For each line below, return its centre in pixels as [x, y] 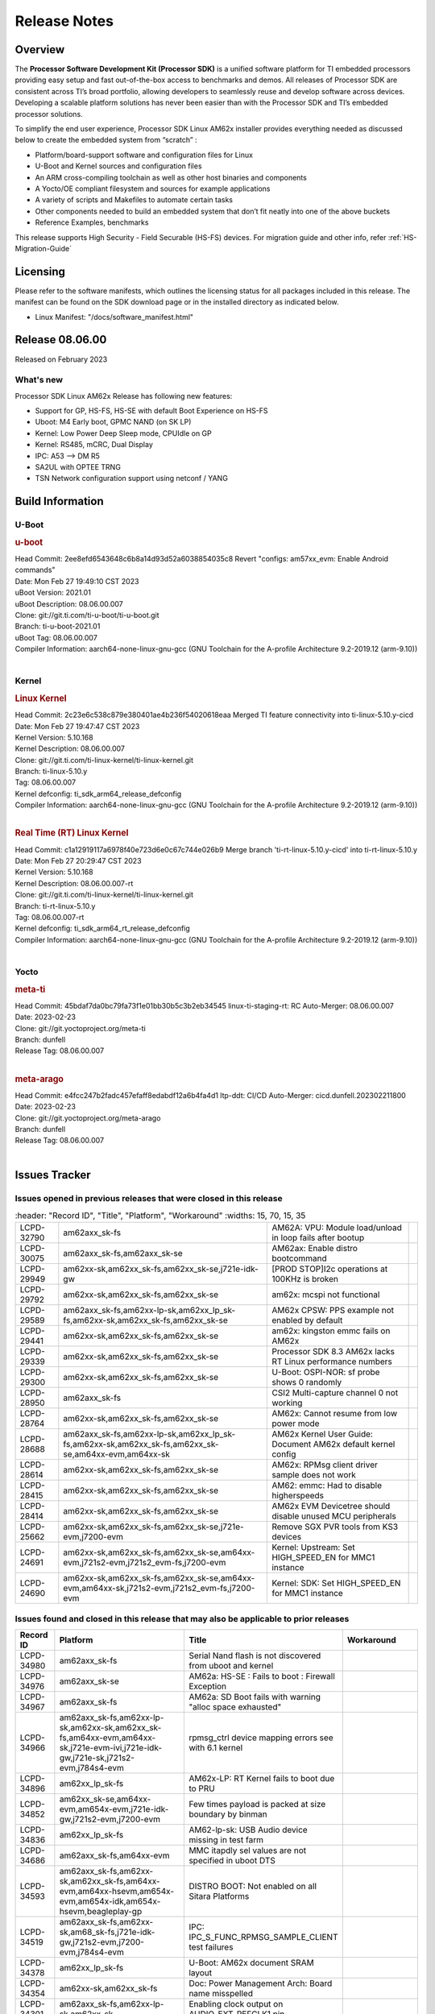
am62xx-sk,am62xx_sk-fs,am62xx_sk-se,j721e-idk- [161, 1269]
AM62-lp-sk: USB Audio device [248, 1830]
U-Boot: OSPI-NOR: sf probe [325, 1372]
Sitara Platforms [219, 1896]
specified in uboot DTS [232, 1861]
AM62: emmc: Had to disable [327, 1486]
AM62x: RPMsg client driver [324, 1465]
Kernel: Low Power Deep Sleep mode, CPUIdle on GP [124, 433]
